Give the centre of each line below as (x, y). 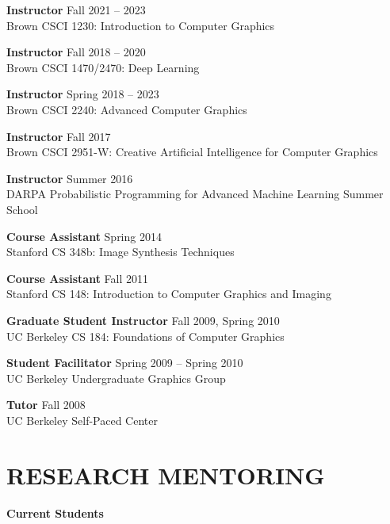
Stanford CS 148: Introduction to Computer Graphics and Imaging (169, 294)
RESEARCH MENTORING (166, 474)
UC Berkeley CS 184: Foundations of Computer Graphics (145, 336)
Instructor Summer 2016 (70, 178)
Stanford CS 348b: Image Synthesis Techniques (120, 252)
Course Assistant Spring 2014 (84, 236)
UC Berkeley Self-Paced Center (82, 420)
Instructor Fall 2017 (59, 136)
